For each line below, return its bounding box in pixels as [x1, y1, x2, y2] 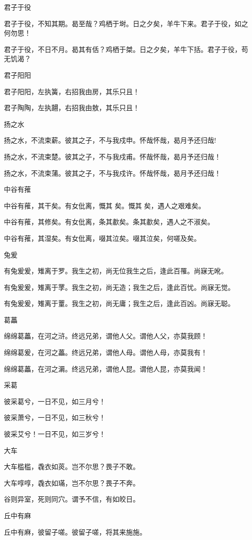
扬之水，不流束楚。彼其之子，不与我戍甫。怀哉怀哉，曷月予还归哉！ [4, 151, 221, 161]
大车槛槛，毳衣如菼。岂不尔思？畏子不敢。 [4, 461, 140, 472]
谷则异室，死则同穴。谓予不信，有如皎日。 [4, 494, 140, 504]
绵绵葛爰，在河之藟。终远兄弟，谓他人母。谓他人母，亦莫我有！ [4, 347, 207, 357]
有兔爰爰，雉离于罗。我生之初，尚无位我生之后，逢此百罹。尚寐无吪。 [4, 266, 228, 276]
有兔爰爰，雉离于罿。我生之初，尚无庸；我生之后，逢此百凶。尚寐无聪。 [4, 298, 235, 308]
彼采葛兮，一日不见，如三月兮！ [4, 396, 106, 406]
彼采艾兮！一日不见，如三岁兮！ [4, 429, 106, 439]
